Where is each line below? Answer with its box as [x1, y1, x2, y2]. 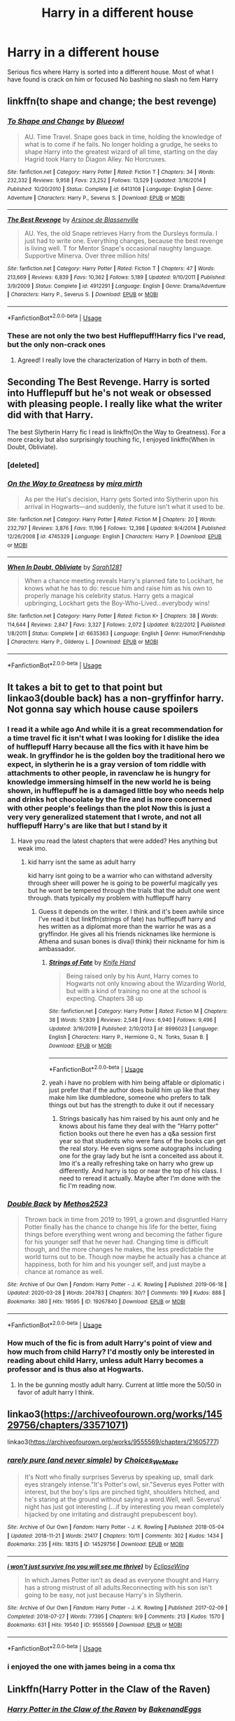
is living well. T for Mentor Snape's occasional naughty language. [24, 244, 213, 253]
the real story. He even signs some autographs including [59, 1144, 222, 1152]
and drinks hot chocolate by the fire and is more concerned [7, 795, 212, 804]
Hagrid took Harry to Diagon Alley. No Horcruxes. [24, 154, 166, 163]
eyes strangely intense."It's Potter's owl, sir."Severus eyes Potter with [24, 1480, 225, 1489]
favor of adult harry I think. [17, 1388, 94, 1396]
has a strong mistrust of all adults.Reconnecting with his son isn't [24, 1583, 212, 1591]
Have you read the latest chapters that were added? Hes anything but [17, 837, 218, 845]
